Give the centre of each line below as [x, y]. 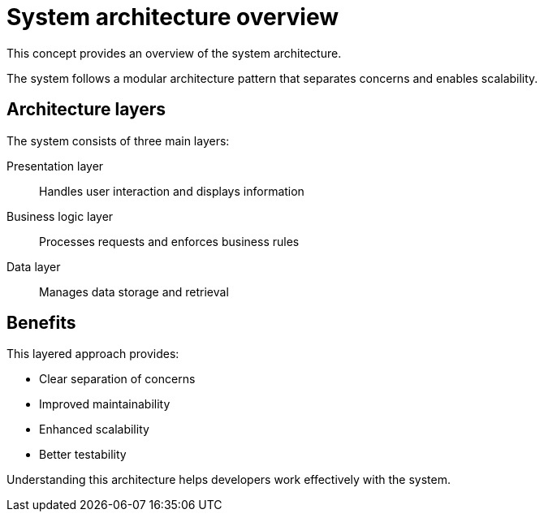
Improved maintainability [105, 404]
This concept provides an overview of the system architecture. [174, 53]
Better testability [83, 455]
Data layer [34, 266]
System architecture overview [173, 17]
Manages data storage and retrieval [134, 291]
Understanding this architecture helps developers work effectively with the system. [229, 480]
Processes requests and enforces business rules [169, 241]
